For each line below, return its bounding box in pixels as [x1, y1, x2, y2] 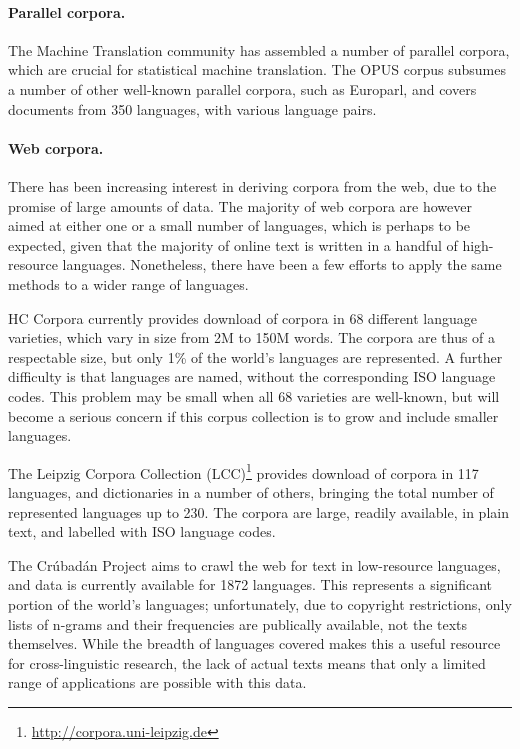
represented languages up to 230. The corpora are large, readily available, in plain [8, 501, 509, 522]
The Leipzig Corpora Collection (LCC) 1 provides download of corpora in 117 [8, 459, 479, 483]
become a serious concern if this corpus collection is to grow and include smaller [8, 405, 499, 426]
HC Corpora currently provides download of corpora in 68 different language [8, 307, 478, 328]
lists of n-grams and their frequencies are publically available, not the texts [8, 613, 468, 634]
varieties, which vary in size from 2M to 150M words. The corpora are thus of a [8, 327, 496, 348]
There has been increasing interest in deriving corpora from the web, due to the [8, 175, 497, 196]
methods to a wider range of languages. [8, 273, 249, 294]
